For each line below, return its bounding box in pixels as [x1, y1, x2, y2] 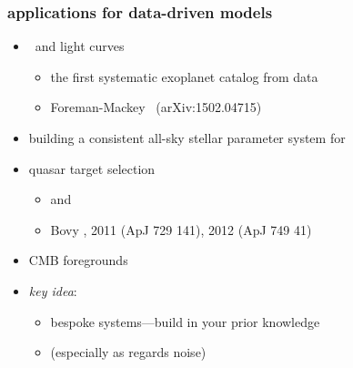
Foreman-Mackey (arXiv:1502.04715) [50, 97, 262, 117]
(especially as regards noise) [50, 342, 207, 362]
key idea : [28, 281, 77, 300]
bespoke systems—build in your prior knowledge [50, 312, 320, 331]
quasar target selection [28, 158, 156, 178]
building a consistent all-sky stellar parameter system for [28, 128, 346, 147]
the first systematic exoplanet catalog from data [50, 66, 318, 86]
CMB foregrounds [28, 250, 128, 270]
